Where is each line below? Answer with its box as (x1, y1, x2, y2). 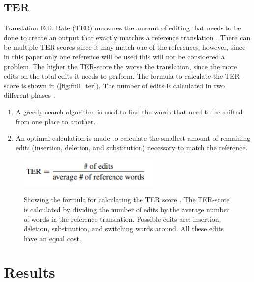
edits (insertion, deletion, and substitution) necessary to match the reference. (15, 142, 248, 152)
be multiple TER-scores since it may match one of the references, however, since (4, 42, 246, 52)
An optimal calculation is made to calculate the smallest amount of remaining (15, 133, 251, 143)
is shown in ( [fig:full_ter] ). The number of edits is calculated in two (21, 80, 225, 90)
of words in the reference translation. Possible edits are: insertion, (24, 214, 221, 224)
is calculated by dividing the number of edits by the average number (24, 204, 229, 214)
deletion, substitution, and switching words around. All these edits (24, 223, 224, 233)
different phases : (4, 90, 55, 100)
